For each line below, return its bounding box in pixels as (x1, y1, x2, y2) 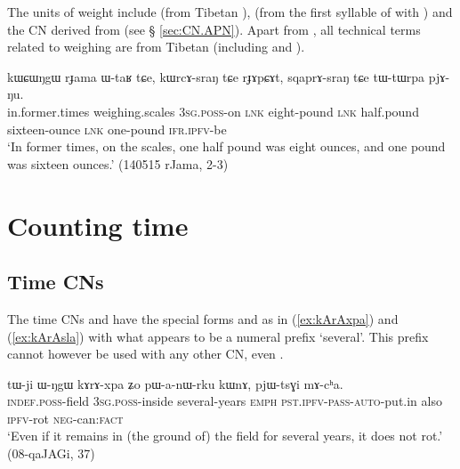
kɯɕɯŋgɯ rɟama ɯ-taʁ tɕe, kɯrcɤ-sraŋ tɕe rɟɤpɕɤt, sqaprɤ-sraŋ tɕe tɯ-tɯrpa (7, 67, 425, 85)
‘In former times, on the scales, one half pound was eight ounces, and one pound (7, 137, 446, 156)
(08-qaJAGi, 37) (7, 444, 95, 463)
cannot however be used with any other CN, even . (7, 344, 284, 363)
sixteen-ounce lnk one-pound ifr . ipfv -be (7, 119, 227, 138)
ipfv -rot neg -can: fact (7, 408, 124, 427)
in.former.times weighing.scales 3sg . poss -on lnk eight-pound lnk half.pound (7, 101, 419, 120)
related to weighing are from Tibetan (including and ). (7, 37, 305, 56)
